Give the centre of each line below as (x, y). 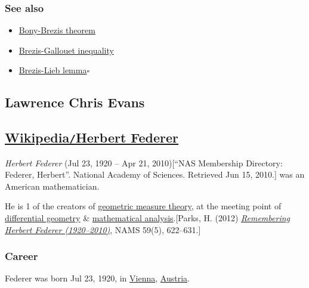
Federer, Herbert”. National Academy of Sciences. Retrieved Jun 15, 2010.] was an (155, 174)
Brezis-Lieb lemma (53, 70)
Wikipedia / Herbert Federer (92, 137)
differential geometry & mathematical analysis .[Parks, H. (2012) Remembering (148, 217)
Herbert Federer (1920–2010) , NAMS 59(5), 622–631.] (103, 229)
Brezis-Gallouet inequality (66, 50)
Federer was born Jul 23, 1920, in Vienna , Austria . (97, 278)
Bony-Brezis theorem (57, 30)
